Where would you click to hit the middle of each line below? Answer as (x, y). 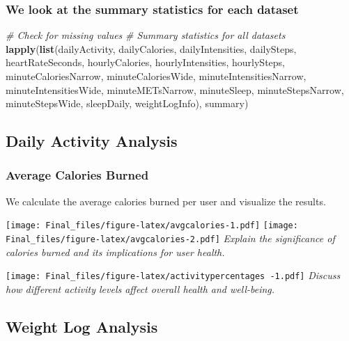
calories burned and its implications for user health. (115, 252)
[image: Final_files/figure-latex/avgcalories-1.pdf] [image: (152, 226)
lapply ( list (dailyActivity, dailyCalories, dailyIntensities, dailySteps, (151, 48)
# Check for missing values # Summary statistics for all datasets (146, 35)
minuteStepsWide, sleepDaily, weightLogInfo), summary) (127, 103)
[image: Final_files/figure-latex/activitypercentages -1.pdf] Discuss (173, 275)
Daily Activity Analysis (92, 141)
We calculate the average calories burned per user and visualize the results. (166, 201)
